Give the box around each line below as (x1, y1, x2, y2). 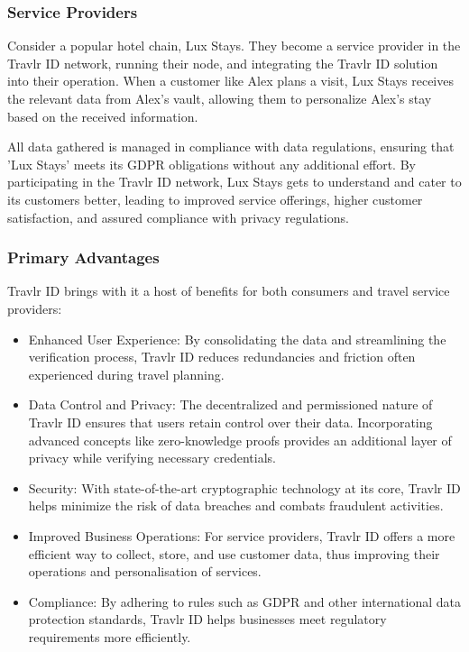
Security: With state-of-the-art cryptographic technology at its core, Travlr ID (28, 478, 461, 497)
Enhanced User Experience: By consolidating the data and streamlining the (28, 329, 446, 348)
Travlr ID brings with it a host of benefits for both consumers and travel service (7, 281, 450, 300)
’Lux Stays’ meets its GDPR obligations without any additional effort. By (7, 154, 416, 173)
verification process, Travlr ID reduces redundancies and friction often (28, 347, 416, 366)
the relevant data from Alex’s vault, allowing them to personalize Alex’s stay (7, 89, 432, 107)
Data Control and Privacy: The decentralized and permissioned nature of (28, 395, 433, 414)
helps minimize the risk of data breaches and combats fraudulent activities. (28, 496, 444, 515)
